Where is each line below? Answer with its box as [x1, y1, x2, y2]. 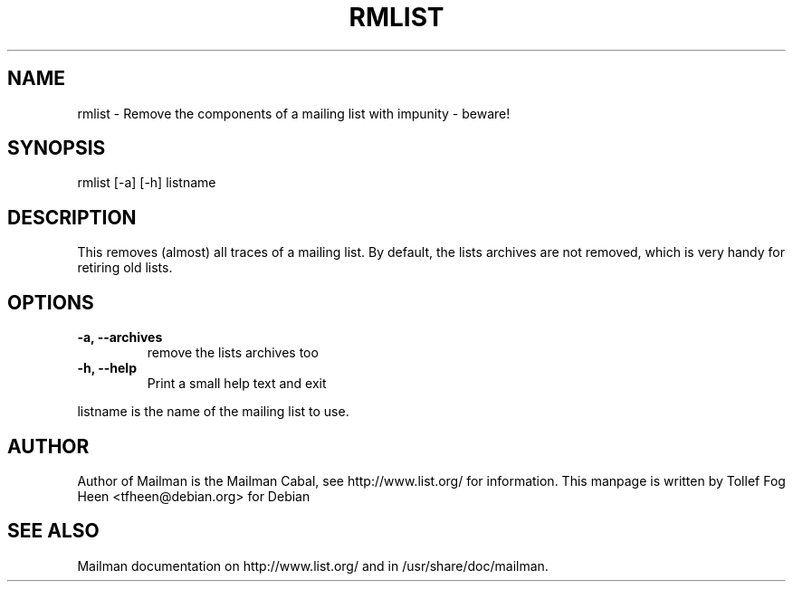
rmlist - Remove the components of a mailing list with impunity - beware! [77, 105, 511, 121]
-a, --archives [77, 329, 163, 346]
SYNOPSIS [7, 137, 106, 160]
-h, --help [77, 360, 137, 376]
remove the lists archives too [147, 345, 319, 361]
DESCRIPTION [7, 205, 137, 229]
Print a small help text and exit [147, 375, 327, 392]
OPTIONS [7, 290, 94, 314]
